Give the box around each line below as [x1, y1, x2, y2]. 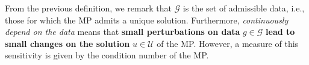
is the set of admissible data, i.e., [183, 2, 305, 14]
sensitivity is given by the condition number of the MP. [5, 49, 209, 61]
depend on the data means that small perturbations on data [5, 25, 240, 38]
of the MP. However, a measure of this [157, 37, 299, 49]
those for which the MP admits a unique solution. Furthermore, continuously [5, 13, 289, 26]
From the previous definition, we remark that [5, 2, 172, 14]
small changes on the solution [5, 37, 130, 49]
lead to [266, 25, 295, 38]
